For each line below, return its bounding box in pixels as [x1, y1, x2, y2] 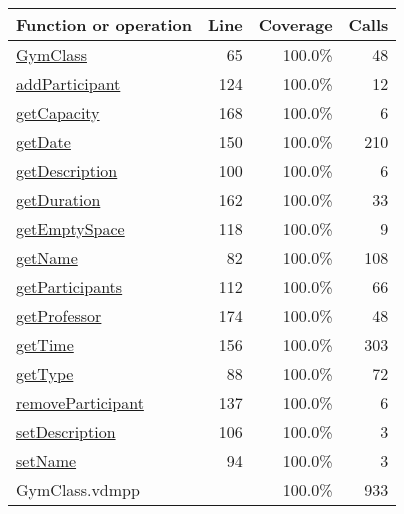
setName [16, 449, 77, 472]
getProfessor [16, 304, 102, 327]
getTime [16, 333, 74, 356]
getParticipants [16, 275, 123, 298]
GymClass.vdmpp [16, 478, 140, 501]
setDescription [16, 420, 116, 443]
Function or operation [16, 13, 192, 36]
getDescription [16, 159, 118, 182]
